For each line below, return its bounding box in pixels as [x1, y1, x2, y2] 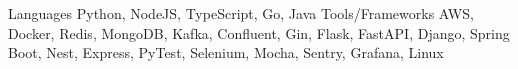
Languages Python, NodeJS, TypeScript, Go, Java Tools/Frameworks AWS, [8, 3, 474, 23]
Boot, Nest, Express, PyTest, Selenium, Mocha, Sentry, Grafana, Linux [8, 42, 444, 63]
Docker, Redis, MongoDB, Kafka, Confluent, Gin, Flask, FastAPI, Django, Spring [8, 22, 510, 43]
